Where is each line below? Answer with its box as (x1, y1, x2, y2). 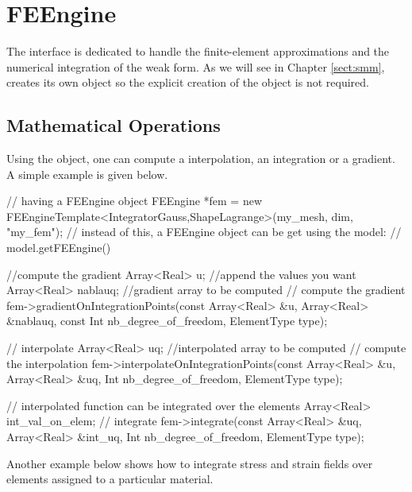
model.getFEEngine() (6, 239, 111, 256)
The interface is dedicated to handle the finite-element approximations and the (6, 43, 390, 60)
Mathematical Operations (6, 113, 221, 138)
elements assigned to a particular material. (6, 471, 214, 487)
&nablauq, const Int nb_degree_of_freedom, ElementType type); (6, 312, 328, 329)
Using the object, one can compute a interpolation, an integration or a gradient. (6, 150, 395, 167)
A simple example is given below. (6, 165, 168, 182)
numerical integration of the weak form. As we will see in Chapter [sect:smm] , (6, 58, 385, 75)
